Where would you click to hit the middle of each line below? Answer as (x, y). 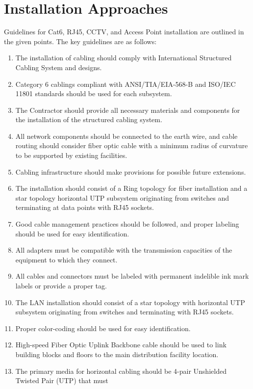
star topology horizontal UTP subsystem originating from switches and (122, 197)
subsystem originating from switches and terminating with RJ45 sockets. (125, 312)
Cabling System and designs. (59, 67)
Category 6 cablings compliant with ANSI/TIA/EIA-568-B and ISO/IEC (126, 84)
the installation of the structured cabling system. (89, 119)
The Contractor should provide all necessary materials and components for (128, 110)
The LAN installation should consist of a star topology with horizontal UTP (130, 302)
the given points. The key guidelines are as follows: (80, 41)
